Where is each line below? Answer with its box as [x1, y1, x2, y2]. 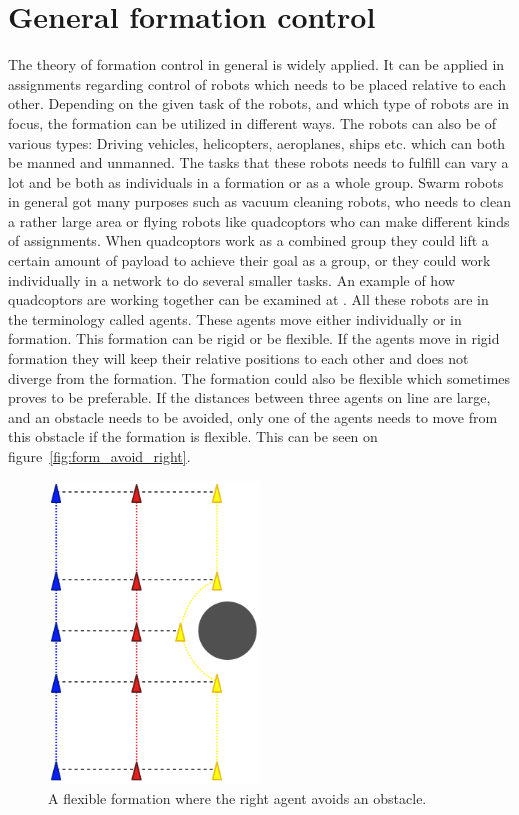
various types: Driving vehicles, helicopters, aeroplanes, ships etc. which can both [8, 132, 506, 153]
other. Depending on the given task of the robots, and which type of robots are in [8, 93, 510, 114]
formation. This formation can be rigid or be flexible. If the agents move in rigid [8, 328, 500, 349]
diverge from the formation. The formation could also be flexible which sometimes [8, 367, 511, 388]
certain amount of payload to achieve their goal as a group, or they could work [8, 250, 491, 271]
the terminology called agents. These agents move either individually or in [8, 308, 462, 329]
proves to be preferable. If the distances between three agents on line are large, [8, 387, 491, 408]
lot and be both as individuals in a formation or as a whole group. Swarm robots [8, 171, 504, 192]
